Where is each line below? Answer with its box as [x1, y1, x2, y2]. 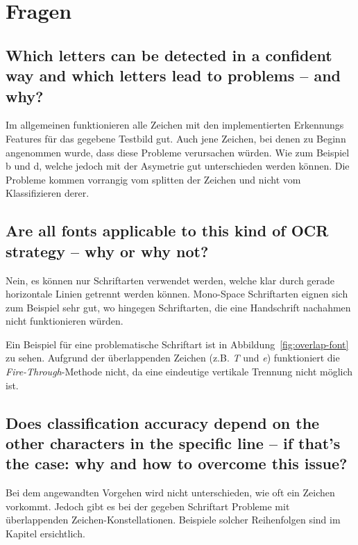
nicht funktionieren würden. [6, 314, 123, 328]
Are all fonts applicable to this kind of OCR [6, 220, 329, 241]
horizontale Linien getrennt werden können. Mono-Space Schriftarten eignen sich [6, 286, 348, 301]
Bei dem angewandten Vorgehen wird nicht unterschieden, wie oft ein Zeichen [6, 485, 335, 500]
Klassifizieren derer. [6, 186, 89, 200]
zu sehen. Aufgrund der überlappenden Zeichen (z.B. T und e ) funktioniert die [6, 350, 340, 365]
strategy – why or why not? [6, 240, 209, 261]
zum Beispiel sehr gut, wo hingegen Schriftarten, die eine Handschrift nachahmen [6, 300, 351, 314]
